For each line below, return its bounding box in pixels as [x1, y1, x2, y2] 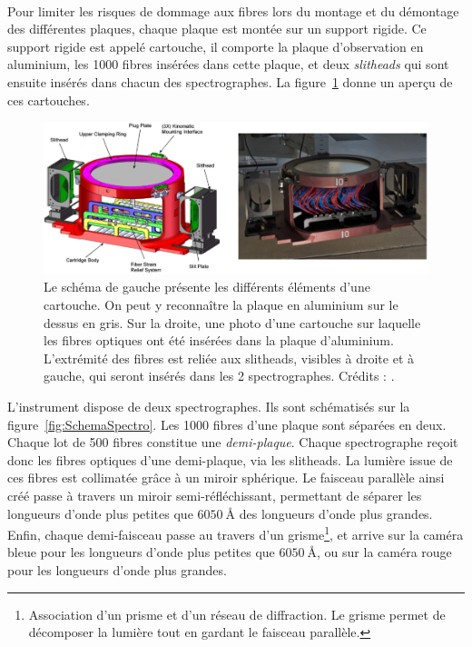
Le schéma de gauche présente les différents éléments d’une [44, 277, 370, 296]
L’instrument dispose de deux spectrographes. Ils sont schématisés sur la [7, 397, 410, 416]
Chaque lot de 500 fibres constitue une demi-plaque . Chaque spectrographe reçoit [7, 433, 458, 452]
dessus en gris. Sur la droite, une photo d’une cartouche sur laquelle [44, 313, 421, 332]
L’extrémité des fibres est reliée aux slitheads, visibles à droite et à [44, 348, 415, 367]
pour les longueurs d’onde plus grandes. [7, 561, 227, 580]
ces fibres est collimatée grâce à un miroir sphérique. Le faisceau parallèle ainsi [7, 468, 445, 487]
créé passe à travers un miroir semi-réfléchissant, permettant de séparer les [7, 485, 422, 504]
